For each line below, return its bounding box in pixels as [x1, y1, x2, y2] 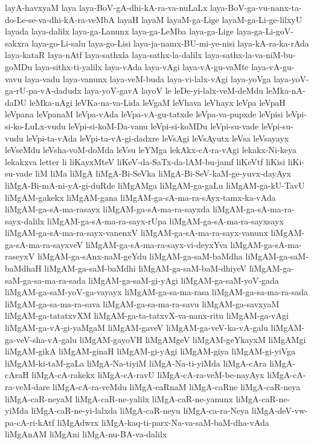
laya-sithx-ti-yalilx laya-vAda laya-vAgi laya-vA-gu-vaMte [34, 60, 249, 73]
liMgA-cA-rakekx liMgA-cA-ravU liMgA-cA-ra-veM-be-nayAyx [31, 368, 264, 381]
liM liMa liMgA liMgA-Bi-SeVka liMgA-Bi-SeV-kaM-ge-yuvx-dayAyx [35, 167, 291, 180]
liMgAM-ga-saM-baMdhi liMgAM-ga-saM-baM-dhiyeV [44, 262, 246, 275]
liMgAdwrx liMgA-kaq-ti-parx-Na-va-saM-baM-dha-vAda [57, 416, 269, 428]
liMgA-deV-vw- [251, 404, 308, 417]
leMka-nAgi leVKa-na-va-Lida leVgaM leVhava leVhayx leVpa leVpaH [29, 96, 286, 108]
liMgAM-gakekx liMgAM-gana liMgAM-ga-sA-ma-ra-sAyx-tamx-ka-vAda [5, 191, 276, 203]
